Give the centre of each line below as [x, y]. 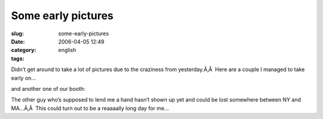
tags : [18, 58]
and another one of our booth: [48, 89]
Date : [18, 41]
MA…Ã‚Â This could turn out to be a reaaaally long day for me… [90, 108]
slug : [17, 33]
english [67, 50]
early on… [23, 78]
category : [24, 50]
